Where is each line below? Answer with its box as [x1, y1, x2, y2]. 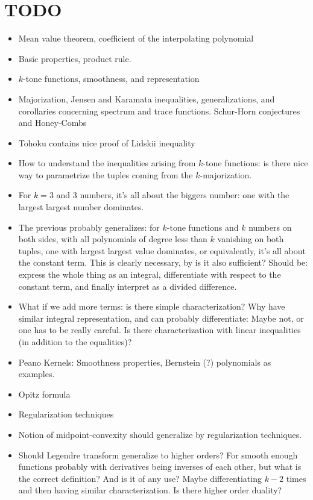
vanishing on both [217, 233, 284, 245]
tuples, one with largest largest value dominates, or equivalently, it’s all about [18, 244, 306, 257]
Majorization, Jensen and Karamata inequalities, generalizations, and [18, 92, 275, 105]
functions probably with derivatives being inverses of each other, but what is [18, 460, 302, 473]
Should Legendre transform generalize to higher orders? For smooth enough [18, 448, 298, 461]
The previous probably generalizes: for [18, 220, 160, 233]
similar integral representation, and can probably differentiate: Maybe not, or [18, 311, 304, 324]
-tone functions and [166, 220, 239, 233]
